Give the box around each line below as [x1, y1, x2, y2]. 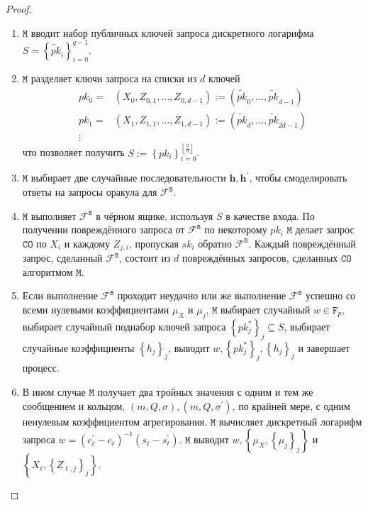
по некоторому [204, 222, 267, 237]
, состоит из [118, 250, 171, 265]
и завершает [298, 340, 350, 355]
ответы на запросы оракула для [22, 184, 157, 199]
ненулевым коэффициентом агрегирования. [22, 414, 208, 428]
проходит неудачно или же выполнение [117, 288, 286, 303]
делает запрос [295, 222, 355, 237]
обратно [198, 235, 232, 250]
